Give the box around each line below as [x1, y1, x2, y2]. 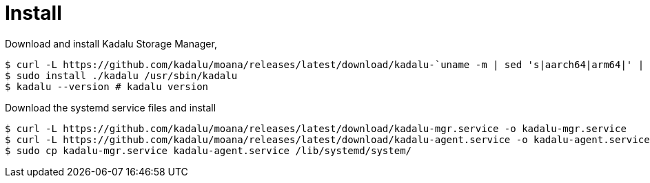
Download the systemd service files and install [5, 101, 216, 114]
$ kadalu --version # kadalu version [5, 80, 209, 92]
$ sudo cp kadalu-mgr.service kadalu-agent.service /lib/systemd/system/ [5, 144, 412, 156]
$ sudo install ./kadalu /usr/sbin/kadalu [5, 69, 238, 81]
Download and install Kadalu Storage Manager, [5, 37, 217, 50]
